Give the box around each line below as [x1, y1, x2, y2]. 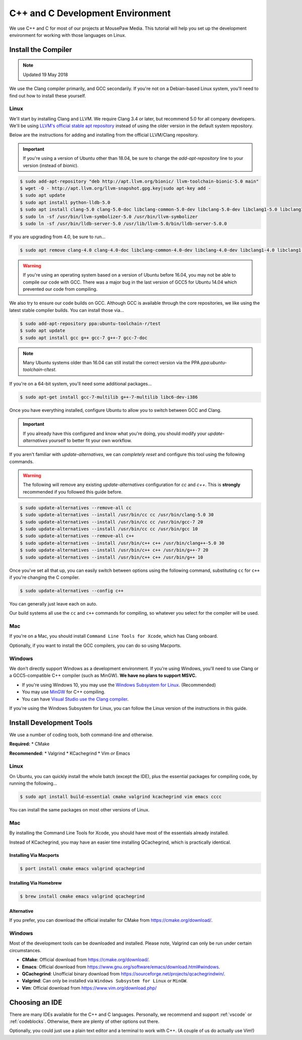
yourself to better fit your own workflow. [48, 437, 132, 444]
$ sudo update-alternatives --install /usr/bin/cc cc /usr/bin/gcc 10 [20, 526, 198, 532]
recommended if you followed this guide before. [23, 488, 123, 495]
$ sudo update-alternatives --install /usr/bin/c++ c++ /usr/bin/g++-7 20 [20, 548, 209, 553]
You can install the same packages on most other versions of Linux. [9, 807, 149, 813]
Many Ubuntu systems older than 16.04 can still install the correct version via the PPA [23, 359, 200, 365]
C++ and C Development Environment [9, 8, 171, 19]
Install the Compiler [9, 45, 72, 54]
